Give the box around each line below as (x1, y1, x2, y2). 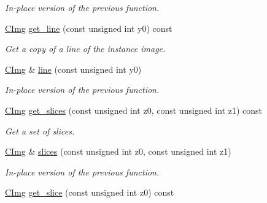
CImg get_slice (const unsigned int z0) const (5, 186, 174, 199)
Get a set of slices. (5, 124, 75, 137)
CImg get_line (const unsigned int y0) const (5, 21, 172, 34)
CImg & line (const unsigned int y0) (5, 62, 142, 75)
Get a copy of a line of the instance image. (5, 42, 166, 55)
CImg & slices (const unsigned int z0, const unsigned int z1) (5, 145, 231, 158)
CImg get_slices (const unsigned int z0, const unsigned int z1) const (5, 103, 262, 116)
